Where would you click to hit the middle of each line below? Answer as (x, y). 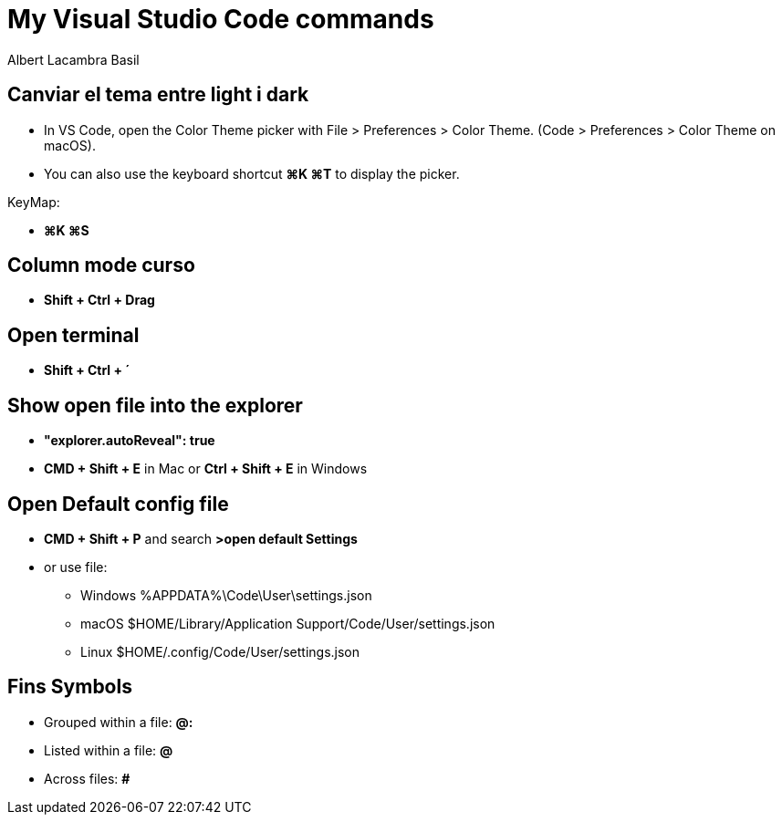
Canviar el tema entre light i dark (158, 95)
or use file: (76, 567)
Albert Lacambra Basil (73, 59)
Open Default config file (118, 504)
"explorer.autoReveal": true (130, 441)
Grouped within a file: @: (119, 722)
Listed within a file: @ (109, 750)
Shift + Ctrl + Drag (99, 300)
